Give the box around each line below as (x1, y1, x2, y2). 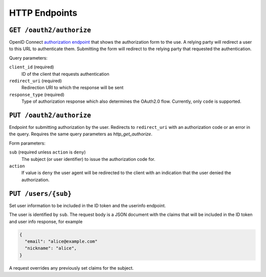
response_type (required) (9, 92, 65, 97)
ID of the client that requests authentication (21, 71, 109, 77)
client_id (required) (9, 64, 54, 70)
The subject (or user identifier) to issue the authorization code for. (21, 156, 156, 162)
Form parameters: (9, 140, 46, 146)
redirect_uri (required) (9, 78, 62, 84)
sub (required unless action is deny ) (9, 149, 86, 155)
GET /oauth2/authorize (9, 26, 91, 34)
